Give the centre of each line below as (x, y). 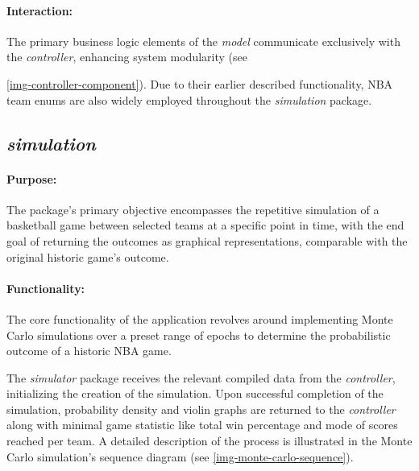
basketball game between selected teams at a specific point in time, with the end (205, 225)
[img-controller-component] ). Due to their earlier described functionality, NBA (200, 83)
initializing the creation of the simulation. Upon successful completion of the (195, 393)
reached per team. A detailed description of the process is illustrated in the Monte (209, 441)
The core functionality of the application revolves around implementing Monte (200, 318)
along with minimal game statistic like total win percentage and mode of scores (202, 425)
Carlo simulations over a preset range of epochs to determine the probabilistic (199, 335)
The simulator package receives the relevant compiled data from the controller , (201, 377)
